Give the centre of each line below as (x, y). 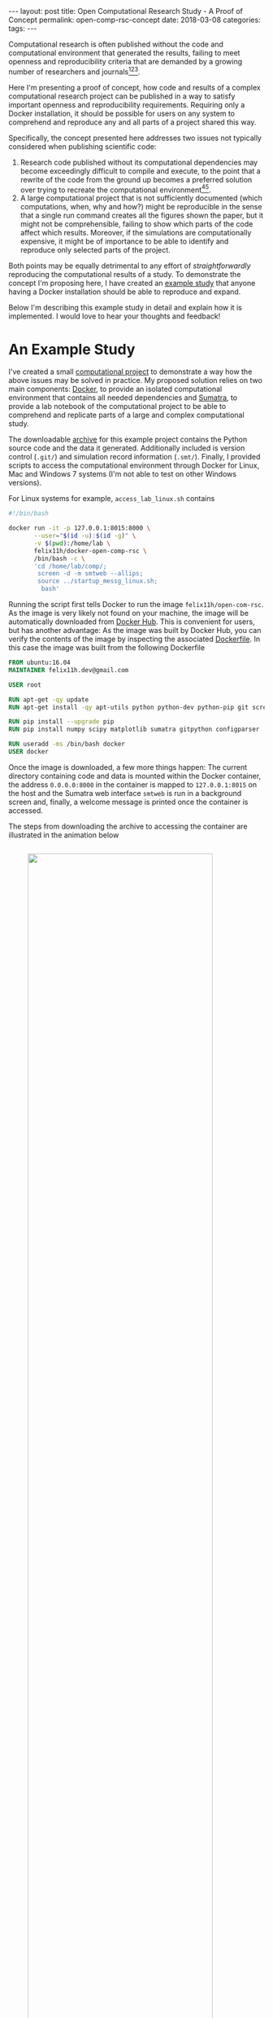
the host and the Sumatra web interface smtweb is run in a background (125, 793)
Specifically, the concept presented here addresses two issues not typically (135, 138)
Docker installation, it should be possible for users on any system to (122, 113)
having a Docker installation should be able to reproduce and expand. (125, 292)
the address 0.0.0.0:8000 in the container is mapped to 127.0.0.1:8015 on (133, 785)
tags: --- (23, 29)
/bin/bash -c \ (59, 558)
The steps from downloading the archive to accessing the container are (128, 826)
